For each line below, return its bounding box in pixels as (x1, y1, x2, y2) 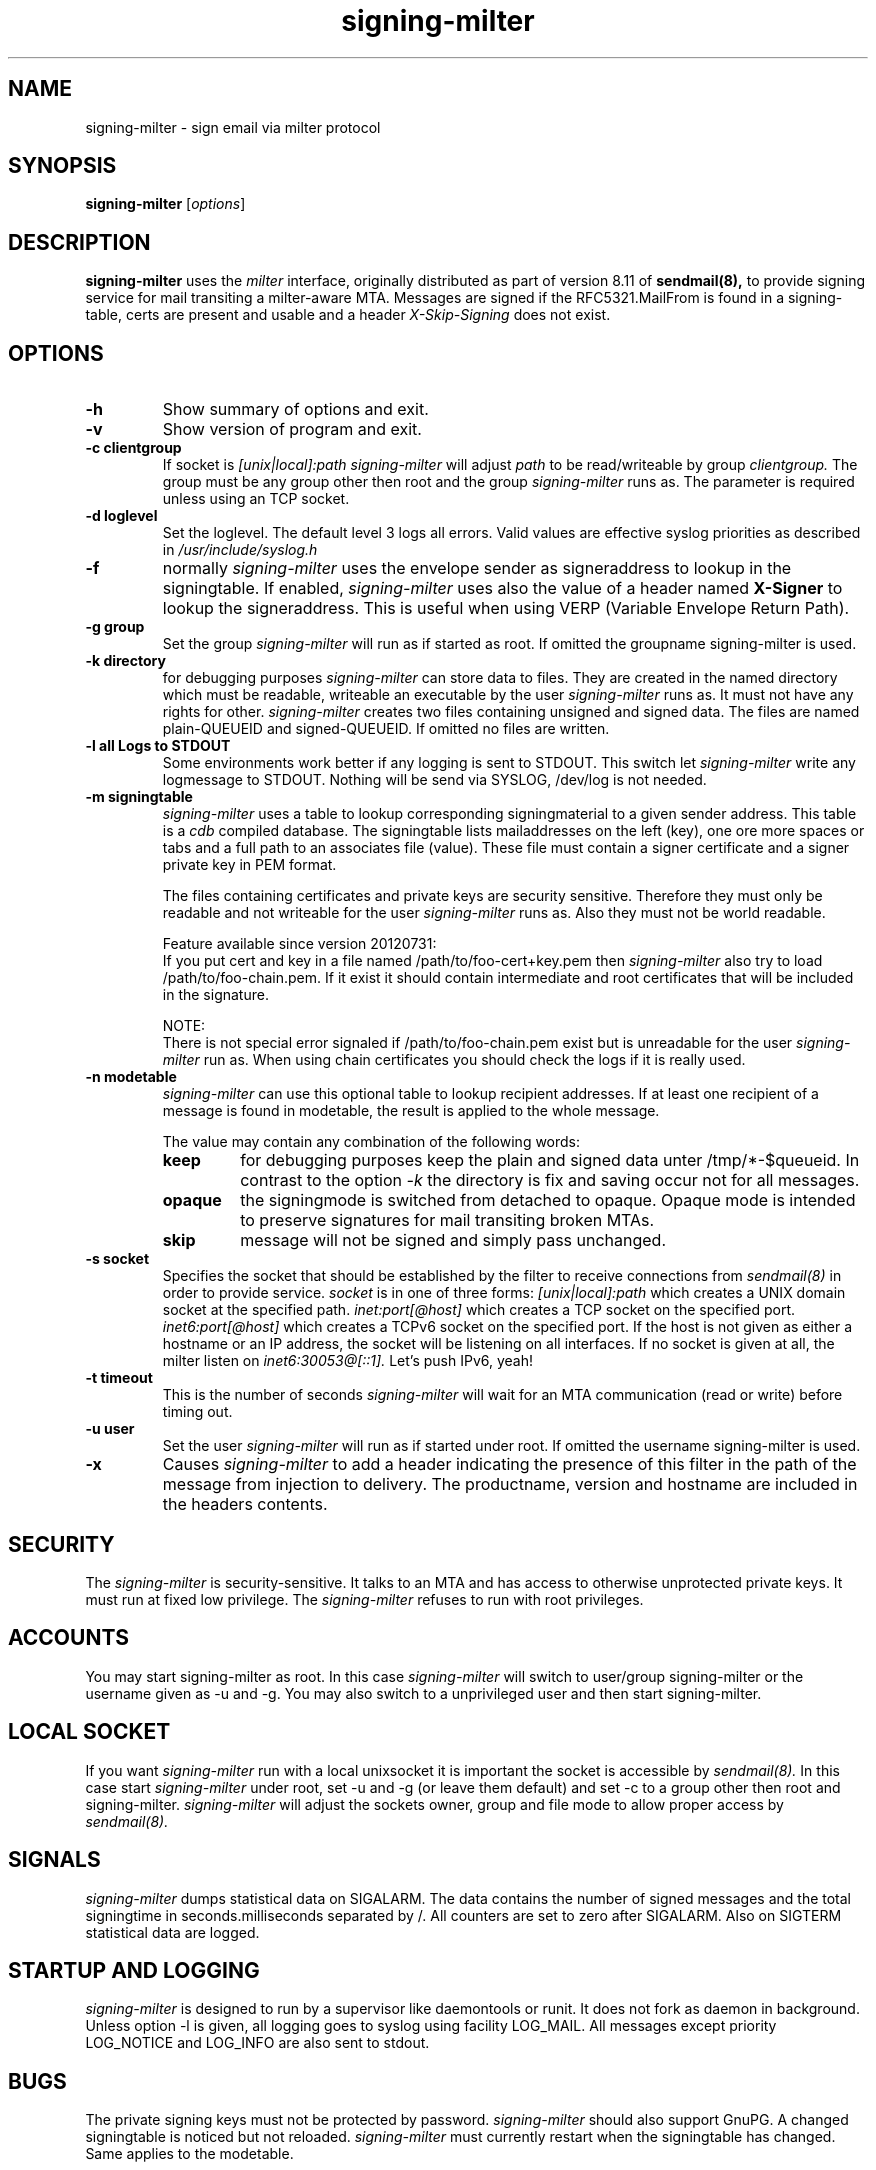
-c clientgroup (85, 439, 182, 457)
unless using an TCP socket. (162, 490, 350, 508)
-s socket (85, 1250, 150, 1268)
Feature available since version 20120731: (162, 935, 437, 953)
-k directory (85, 652, 166, 670)
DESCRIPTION (8, 229, 151, 255)
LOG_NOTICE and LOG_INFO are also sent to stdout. (85, 2034, 430, 2052)
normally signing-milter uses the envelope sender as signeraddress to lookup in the (162, 558, 792, 579)
